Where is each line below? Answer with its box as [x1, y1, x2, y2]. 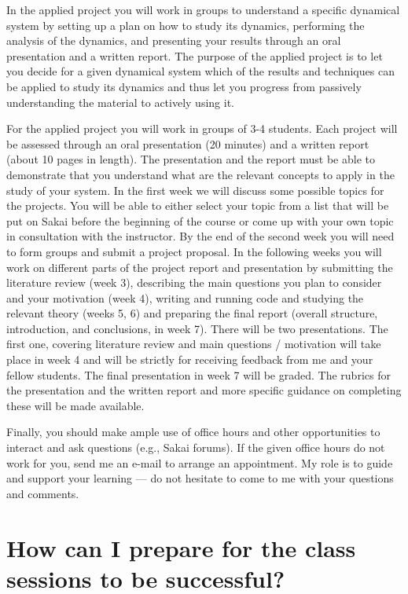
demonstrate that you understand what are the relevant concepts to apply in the [6, 166, 395, 182]
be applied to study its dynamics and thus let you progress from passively [6, 78, 362, 94]
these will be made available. [6, 397, 145, 413]
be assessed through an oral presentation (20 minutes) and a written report [6, 135, 369, 152]
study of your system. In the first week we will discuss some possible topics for [6, 181, 384, 198]
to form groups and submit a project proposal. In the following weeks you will [6, 243, 382, 259]
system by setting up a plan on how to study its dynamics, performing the [6, 16, 365, 33]
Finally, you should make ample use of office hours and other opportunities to [6, 423, 380, 440]
